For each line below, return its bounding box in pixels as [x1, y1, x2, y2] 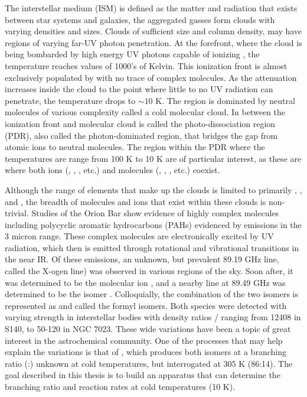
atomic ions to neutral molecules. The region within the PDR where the [5, 141, 265, 153]
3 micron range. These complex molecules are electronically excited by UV [5, 230, 274, 242]
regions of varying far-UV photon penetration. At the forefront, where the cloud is [5, 36, 302, 48]
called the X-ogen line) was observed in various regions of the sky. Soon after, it [5, 265, 293, 277]
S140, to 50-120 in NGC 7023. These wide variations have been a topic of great [5, 323, 291, 335]
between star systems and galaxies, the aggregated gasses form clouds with [5, 13, 275, 25]
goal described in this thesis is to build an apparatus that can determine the [5, 369, 280, 381]
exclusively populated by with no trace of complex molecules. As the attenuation [5, 71, 297, 83]
